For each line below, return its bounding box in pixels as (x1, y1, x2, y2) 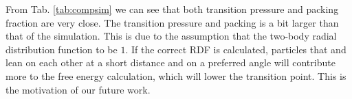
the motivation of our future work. (5, 82, 151, 96)
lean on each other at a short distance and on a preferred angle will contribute (5, 55, 335, 70)
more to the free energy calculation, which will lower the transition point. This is (5, 68, 346, 83)
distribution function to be (5, 42, 118, 56)
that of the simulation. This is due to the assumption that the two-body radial (5, 29, 337, 43)
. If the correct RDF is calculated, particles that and (125, 42, 346, 56)
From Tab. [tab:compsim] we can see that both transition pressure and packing (5, 2, 339, 16)
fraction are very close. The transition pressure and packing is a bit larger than (5, 15, 339, 29)
